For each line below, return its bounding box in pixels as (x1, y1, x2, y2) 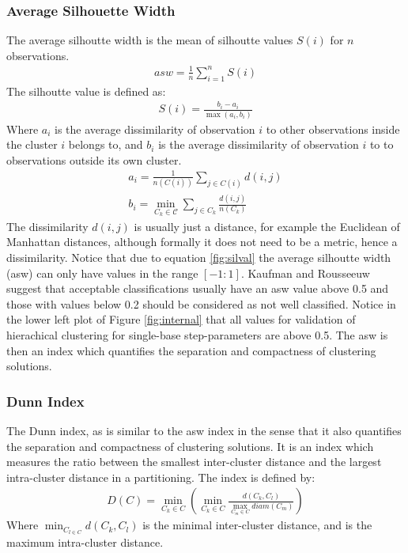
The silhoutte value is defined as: (6, 82, 166, 99)
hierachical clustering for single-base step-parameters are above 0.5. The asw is (6, 326, 388, 343)
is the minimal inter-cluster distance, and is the (142, 517, 372, 533)
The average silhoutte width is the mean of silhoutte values (6, 32, 293, 48)
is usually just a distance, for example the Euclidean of (134, 218, 400, 234)
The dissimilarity (6, 218, 89, 234)
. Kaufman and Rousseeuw (240, 264, 370, 281)
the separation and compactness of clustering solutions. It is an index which (6, 437, 374, 454)
